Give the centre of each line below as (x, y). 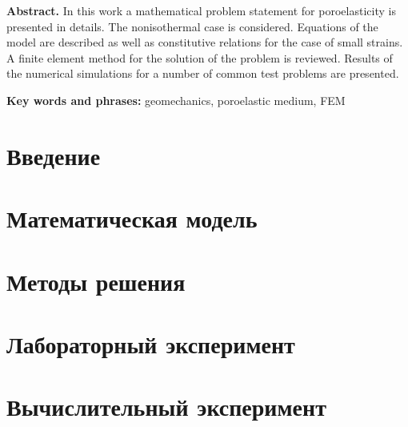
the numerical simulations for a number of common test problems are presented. (203, 73)
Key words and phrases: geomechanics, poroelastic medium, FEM (176, 100)
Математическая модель (132, 218)
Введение (54, 155)
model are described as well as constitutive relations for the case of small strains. (205, 42)
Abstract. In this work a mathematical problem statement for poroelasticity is (201, 10)
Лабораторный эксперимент (151, 343)
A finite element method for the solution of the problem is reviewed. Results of (200, 57)
